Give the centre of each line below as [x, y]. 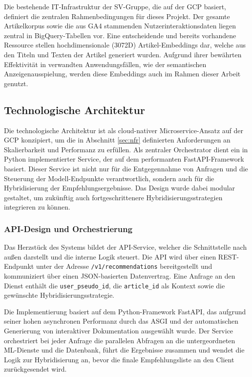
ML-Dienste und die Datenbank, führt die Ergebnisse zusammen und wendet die [124, 350]
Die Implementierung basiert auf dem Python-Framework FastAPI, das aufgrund [125, 311]
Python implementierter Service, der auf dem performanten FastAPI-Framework [124, 159]
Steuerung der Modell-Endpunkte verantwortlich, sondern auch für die [109, 178]
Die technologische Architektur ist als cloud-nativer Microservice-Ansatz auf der [124, 130]
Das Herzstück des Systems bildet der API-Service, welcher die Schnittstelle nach [126, 247]
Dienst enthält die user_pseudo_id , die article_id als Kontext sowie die [115, 285]
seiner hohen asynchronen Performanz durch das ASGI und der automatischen [121, 321]
